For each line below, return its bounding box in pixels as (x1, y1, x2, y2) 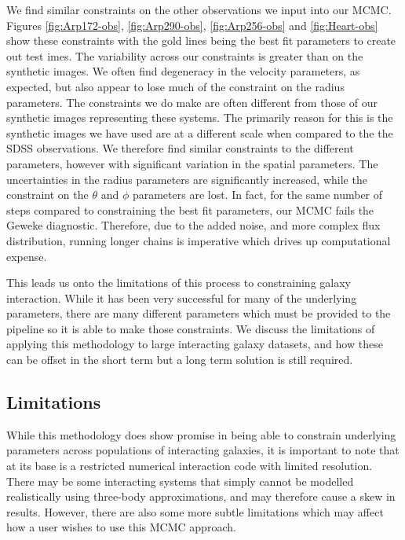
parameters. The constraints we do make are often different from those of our (6, 94, 378, 110)
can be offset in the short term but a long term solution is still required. (6, 351, 353, 368)
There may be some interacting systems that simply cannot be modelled (6, 472, 354, 489)
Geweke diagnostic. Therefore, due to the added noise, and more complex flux (6, 217, 381, 233)
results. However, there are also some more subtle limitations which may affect (6, 503, 384, 520)
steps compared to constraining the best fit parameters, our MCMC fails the (6, 201, 374, 218)
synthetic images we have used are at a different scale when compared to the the (6, 124, 393, 141)
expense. (6, 248, 47, 264)
